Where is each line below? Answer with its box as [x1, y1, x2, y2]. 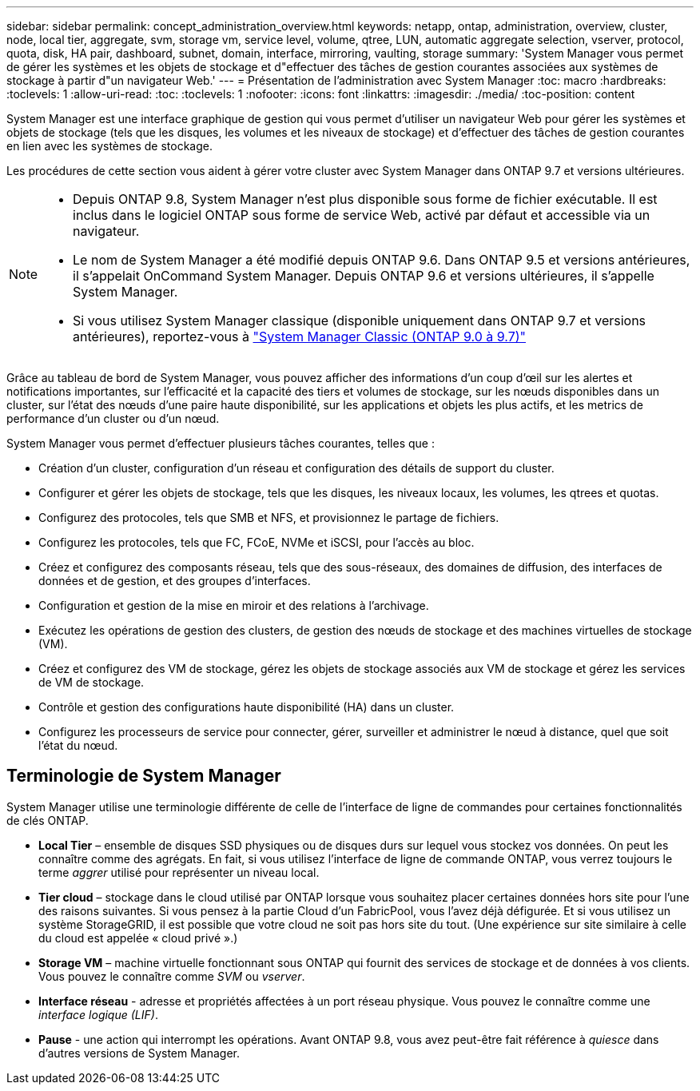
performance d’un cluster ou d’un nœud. [6, 412, 220, 425]
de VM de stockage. [38, 675, 145, 689]
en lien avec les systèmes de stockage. [6, 139, 213, 153]
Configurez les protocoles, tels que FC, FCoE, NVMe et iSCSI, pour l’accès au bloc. [38, 536, 475, 549]
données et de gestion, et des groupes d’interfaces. [38, 574, 311, 587]
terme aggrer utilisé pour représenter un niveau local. [38, 865, 320, 879]
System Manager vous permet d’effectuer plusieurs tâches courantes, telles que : [6, 436, 435, 450]
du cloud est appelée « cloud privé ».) [38, 930, 238, 945]
